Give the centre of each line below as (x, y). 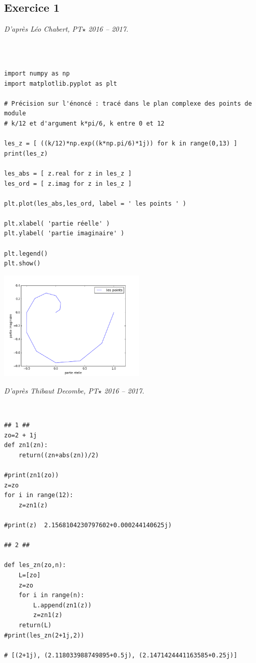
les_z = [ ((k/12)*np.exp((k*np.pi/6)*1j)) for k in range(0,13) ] (121, 144)
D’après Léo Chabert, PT (43, 29)
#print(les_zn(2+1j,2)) (44, 635)
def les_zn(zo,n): (35, 565)
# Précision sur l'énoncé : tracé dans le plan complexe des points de (128, 103)
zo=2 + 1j (21, 435)
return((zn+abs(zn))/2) (59, 455)
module (15, 114)
